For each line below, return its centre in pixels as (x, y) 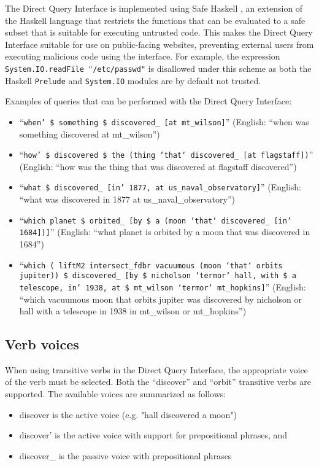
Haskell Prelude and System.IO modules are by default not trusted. (133, 80)
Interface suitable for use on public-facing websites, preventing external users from (159, 44)
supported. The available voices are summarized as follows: (116, 394)
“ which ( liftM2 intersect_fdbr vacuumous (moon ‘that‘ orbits (151, 264)
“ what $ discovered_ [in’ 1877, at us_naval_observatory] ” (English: (160, 187)
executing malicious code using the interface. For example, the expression (143, 56)
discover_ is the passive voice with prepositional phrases (125, 455)
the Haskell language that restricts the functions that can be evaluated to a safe (155, 20)
